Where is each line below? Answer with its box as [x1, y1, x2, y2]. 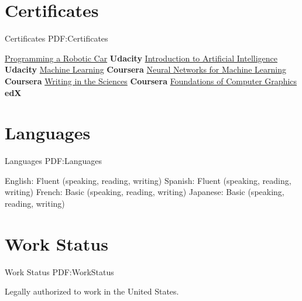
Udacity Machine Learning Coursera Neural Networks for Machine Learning [5, 63, 286, 76]
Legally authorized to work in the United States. [5, 285, 179, 297]
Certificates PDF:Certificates [5, 32, 108, 45]
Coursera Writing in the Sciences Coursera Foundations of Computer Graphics [5, 74, 297, 87]
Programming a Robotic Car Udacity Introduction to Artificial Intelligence [5, 52, 278, 64]
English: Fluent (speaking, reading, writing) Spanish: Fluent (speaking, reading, [5, 174, 291, 186]
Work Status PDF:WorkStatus [5, 265, 114, 278]
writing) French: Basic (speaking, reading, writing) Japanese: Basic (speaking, [5, 186, 284, 198]
